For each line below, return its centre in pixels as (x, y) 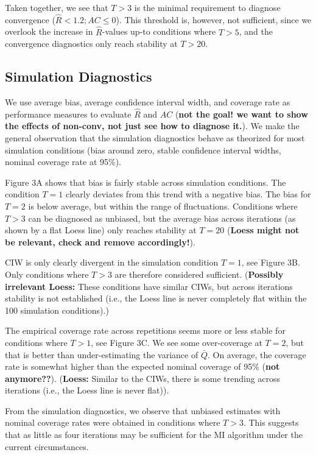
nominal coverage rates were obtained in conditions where (113, 422)
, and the (256, 31)
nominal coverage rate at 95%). (63, 162)
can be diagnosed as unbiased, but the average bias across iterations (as (162, 218)
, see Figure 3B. (271, 262)
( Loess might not (263, 230)
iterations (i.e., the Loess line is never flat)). (87, 390)
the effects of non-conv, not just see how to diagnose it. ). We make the (152, 126)
